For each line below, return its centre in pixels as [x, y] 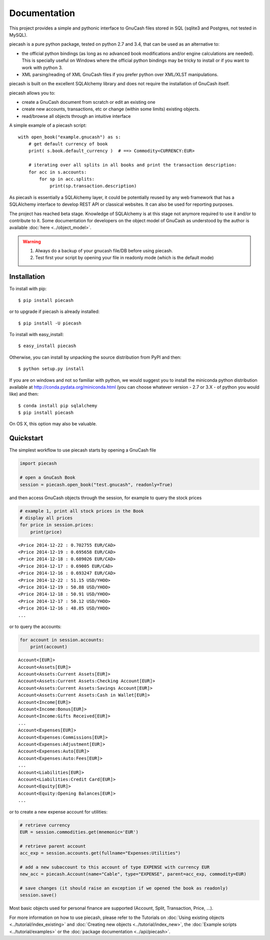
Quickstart [26, 438]
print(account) [49, 647]
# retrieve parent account [53, 846]
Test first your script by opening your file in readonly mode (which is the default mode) [124, 258]
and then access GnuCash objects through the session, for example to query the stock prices [105, 498]
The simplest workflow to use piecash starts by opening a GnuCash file [83, 450]
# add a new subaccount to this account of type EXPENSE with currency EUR [115, 867]
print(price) [46, 532]
